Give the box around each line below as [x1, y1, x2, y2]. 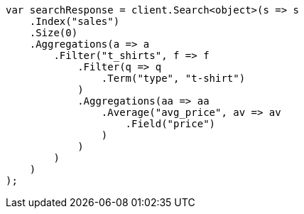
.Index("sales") [29, 16, 120, 27]
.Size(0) [29, 27, 78, 38]
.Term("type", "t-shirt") [101, 73, 246, 84]
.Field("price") [125, 118, 216, 129]
